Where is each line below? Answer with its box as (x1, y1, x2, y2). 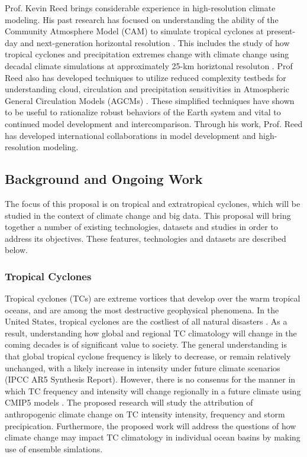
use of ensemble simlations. (5, 442, 103, 455)
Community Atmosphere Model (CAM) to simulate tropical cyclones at (5, 25, 264, 37)
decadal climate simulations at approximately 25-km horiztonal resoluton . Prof (5, 59, 293, 72)
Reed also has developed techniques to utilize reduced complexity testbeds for (5, 71, 286, 83)
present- (266, 25, 296, 37)
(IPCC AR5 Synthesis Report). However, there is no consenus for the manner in (5, 373, 296, 385)
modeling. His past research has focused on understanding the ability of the (5, 13, 279, 25)
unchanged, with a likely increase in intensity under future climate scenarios (5, 361, 280, 374)
